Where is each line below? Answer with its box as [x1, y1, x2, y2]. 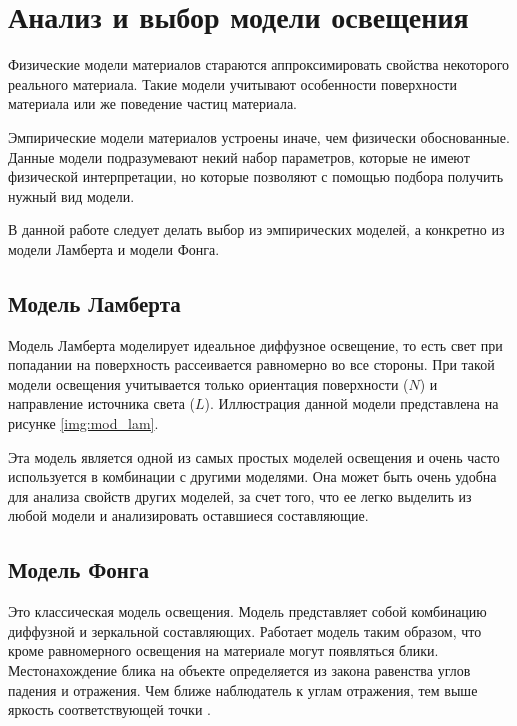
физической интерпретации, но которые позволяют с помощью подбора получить [8, 166, 504, 187]
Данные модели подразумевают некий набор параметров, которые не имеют [8, 146, 470, 167]
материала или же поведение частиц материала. [8, 93, 297, 114]
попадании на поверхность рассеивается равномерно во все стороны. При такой [8, 354, 495, 375]
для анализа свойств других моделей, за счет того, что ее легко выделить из [8, 485, 472, 506]
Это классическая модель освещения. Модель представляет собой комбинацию [8, 601, 487, 622]
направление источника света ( [8, 393, 196, 414]
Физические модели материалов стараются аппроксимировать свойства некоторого [8, 54, 510, 75]
